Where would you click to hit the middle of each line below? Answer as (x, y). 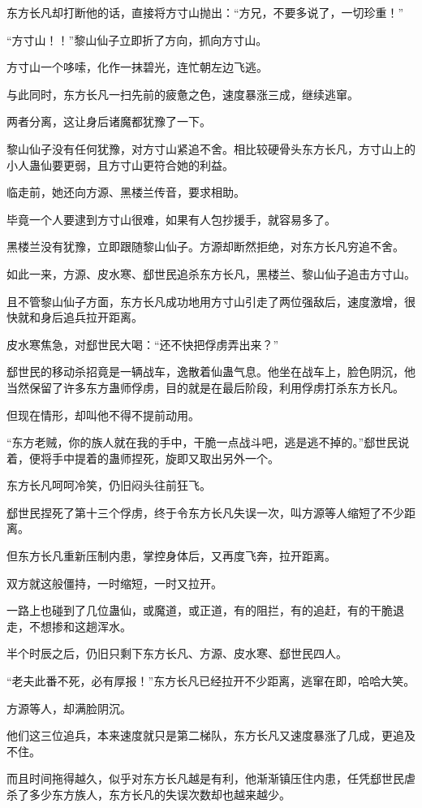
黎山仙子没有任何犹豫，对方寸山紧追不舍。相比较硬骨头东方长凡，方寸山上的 (211, 148)
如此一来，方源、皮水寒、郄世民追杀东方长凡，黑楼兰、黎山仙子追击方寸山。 (211, 273)
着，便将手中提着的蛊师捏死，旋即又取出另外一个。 (143, 458)
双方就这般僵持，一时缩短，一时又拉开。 (114, 583)
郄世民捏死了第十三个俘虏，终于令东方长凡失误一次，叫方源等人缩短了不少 (205, 512)
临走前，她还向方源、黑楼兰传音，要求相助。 (126, 192)
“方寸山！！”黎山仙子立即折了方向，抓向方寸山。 (137, 39)
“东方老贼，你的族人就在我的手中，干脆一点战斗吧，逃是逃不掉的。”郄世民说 (208, 442)
